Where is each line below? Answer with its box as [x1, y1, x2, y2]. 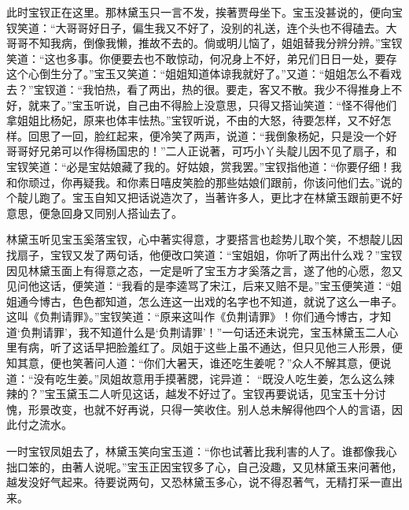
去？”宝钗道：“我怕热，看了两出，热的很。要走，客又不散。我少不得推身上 [6, 80, 392, 97]
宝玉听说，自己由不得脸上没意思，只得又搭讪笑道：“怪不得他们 [72, 96, 397, 113]
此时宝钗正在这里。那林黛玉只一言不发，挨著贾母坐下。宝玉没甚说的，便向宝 [6, 4, 403, 20]
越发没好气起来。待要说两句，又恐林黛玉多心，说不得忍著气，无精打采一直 [6, 474, 392, 490]
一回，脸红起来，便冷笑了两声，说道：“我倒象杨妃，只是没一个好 [61, 127, 397, 143]
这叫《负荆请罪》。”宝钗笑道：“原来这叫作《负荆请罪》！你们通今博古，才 [6, 308, 381, 325]
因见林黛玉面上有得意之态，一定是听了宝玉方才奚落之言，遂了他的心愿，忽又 [6, 262, 403, 278]
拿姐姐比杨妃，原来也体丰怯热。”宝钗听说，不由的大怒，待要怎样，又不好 [6, 112, 381, 128]
